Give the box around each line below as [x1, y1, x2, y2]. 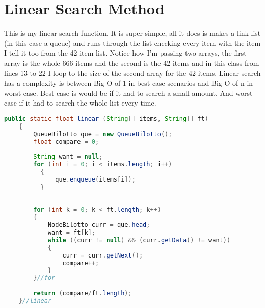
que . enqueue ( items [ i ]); [55, 175, 136, 183]
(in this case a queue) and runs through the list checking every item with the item [4, 37, 261, 48]
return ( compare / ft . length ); [33, 290, 132, 297]
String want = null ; [33, 153, 103, 161]
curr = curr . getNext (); [62, 251, 143, 259]
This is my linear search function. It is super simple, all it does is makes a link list [4, 28, 261, 38]
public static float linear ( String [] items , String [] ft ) [4, 115, 209, 122]
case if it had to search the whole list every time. [4, 97, 156, 108]
